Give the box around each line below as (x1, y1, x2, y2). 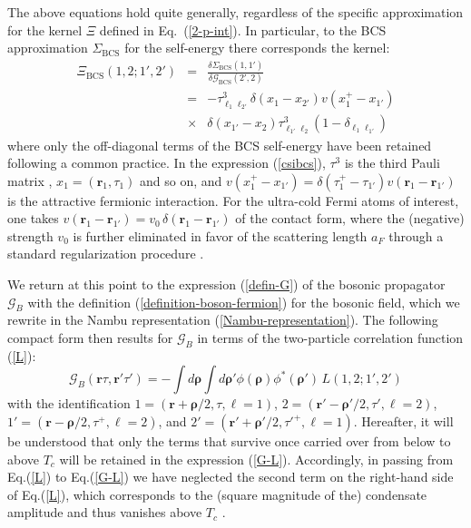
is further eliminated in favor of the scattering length (73, 226, 368, 245)
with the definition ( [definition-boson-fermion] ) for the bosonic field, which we (27, 292, 460, 311)
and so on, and (139, 171, 222, 190)
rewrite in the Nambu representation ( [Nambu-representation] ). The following (7, 310, 438, 329)
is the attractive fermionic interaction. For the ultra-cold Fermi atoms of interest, (7, 191, 459, 210)
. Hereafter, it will (353, 412, 454, 431)
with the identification (7, 394, 131, 413)
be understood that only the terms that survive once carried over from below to (7, 432, 451, 451)
